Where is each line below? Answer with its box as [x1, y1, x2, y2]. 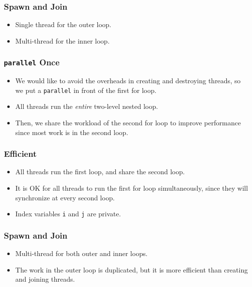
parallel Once [4, 56, 60, 68]
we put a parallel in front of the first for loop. [15, 85, 157, 95]
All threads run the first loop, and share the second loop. [15, 166, 185, 177]
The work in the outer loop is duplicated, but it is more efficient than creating [15, 264, 248, 274]
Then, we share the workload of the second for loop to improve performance [15, 118, 241, 128]
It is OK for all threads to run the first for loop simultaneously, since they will [15, 183, 248, 193]
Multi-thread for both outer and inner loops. [15, 248, 148, 258]
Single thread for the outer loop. [15, 19, 111, 30]
